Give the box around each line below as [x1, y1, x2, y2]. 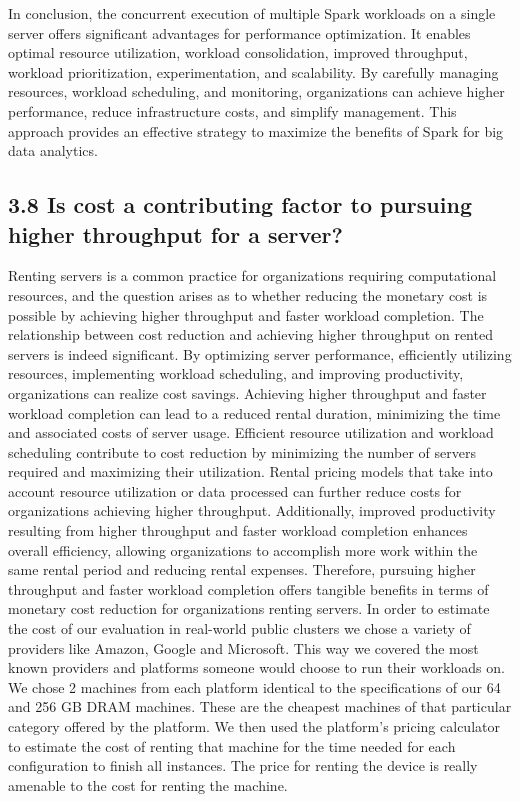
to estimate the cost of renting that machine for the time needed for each [8, 735, 456, 756]
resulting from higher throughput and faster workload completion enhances [8, 520, 468, 541]
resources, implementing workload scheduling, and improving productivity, [8, 363, 464, 384]
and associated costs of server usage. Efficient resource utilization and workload [8, 422, 494, 443]
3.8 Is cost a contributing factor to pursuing [8, 189, 472, 220]
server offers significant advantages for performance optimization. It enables [8, 22, 471, 43]
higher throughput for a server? [8, 218, 343, 249]
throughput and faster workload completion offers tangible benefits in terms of [8, 578, 489, 599]
